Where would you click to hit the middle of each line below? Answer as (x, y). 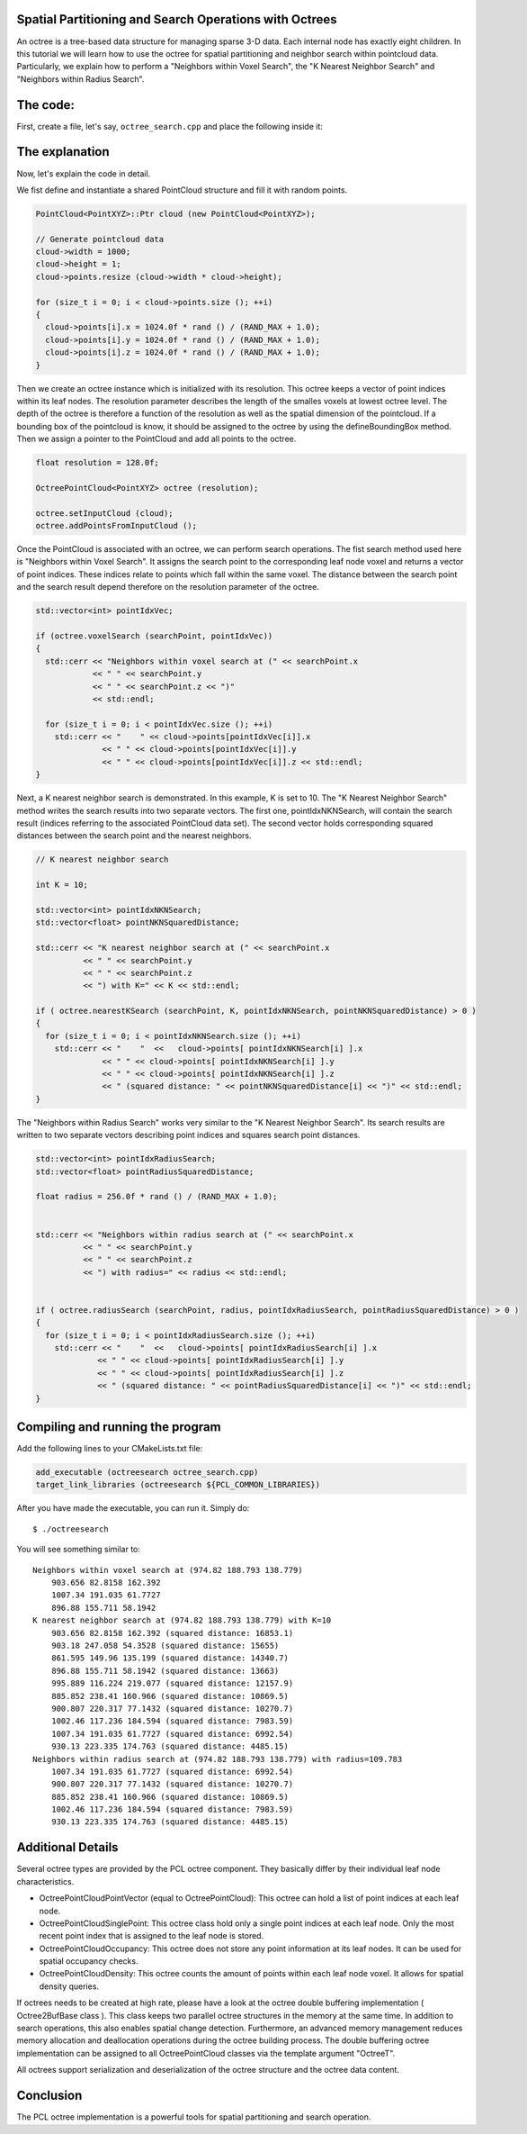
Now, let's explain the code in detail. (84, 173)
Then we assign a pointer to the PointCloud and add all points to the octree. (156, 439)
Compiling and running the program (119, 1427)
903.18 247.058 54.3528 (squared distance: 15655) (165, 1645)
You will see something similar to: (79, 1550)
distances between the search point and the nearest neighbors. (134, 836)
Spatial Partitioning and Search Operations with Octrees (177, 19)
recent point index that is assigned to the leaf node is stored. (152, 1936)
